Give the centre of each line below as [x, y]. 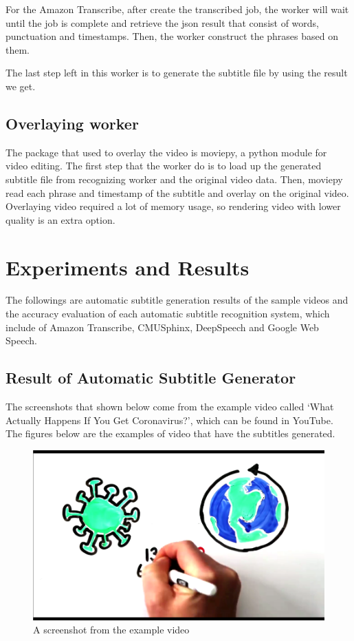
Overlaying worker [72, 123]
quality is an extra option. [60, 219]
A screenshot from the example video [111, 630]
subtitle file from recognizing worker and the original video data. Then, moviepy [174, 179]
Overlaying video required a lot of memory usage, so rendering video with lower [173, 206]
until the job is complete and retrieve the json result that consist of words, [162, 22]
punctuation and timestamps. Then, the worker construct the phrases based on [172, 36]
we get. [21, 86]
